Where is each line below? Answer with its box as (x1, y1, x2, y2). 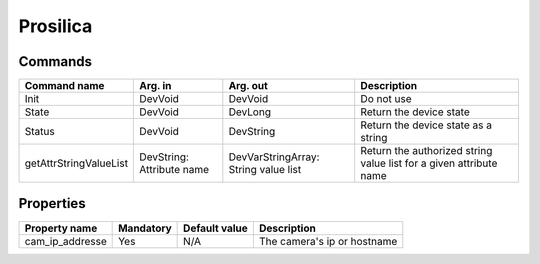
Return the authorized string (360, 144, 493, 158)
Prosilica (18, 15, 93, 37)
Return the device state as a (360, 118, 492, 132)
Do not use (360, 92, 412, 106)
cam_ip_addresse (24, 234, 107, 248)
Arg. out (228, 79, 269, 93)
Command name (24, 79, 105, 93)
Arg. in (139, 79, 172, 93)
